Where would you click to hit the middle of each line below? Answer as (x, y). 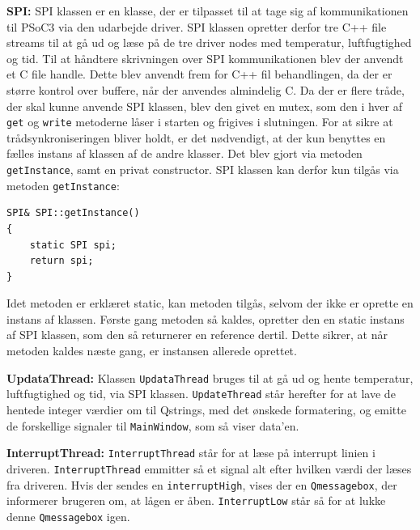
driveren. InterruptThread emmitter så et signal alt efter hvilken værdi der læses (209, 468)
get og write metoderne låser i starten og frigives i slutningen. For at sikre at (200, 122)
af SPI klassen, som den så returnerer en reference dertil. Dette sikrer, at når (197, 335)
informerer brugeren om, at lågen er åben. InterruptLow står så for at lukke (196, 500)
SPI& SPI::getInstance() (73, 213)
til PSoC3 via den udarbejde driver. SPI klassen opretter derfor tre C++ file (197, 26)
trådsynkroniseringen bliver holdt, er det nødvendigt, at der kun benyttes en (196, 137)
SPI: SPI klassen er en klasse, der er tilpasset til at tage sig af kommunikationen (208, 11)
